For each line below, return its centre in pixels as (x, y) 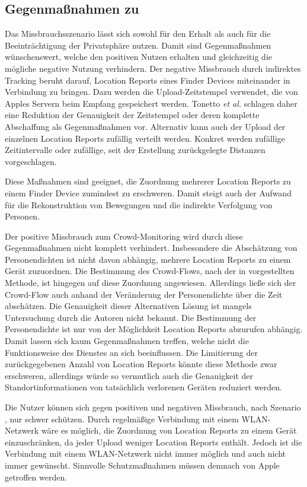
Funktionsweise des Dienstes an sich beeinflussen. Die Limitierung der (131, 352)
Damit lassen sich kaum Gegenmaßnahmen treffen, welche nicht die (127, 341)
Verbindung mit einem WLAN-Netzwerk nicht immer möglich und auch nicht (145, 453)
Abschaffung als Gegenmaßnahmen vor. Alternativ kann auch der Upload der (145, 126)
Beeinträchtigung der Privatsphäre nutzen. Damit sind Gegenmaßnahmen (138, 45)
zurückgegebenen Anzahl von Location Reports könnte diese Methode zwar (141, 364)
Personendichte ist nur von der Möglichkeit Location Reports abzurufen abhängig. (154, 329)
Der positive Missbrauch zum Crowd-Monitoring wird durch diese (124, 236)
